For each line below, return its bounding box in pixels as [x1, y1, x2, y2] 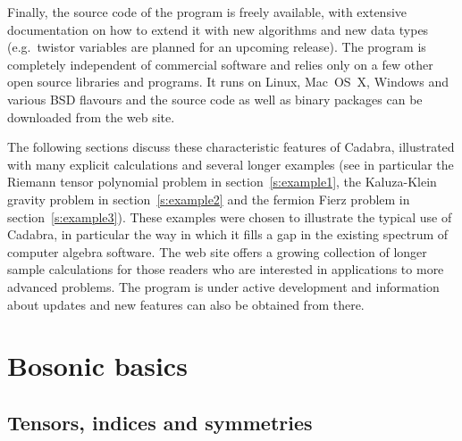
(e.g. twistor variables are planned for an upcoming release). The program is [7, 37, 426, 56]
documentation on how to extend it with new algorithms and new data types [7, 20, 429, 38]
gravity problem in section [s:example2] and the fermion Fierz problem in [7, 189, 410, 208]
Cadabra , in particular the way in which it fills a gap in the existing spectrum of [7, 225, 449, 244]
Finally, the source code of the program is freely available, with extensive [7, 3, 407, 21]
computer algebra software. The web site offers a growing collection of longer [7, 242, 427, 261]
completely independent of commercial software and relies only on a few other [7, 54, 433, 73]
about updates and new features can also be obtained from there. [7, 295, 365, 313]
